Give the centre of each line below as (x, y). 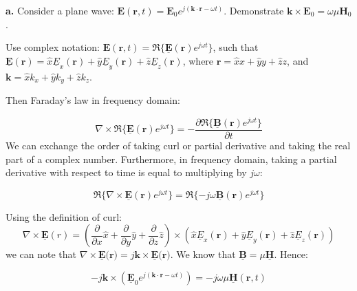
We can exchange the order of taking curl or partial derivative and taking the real (178, 145)
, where (198, 60)
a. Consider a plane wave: (60, 10)
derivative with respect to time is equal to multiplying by (126, 172)
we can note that (41, 254)
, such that (236, 47)
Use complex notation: (53, 47)
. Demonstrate (254, 10)
